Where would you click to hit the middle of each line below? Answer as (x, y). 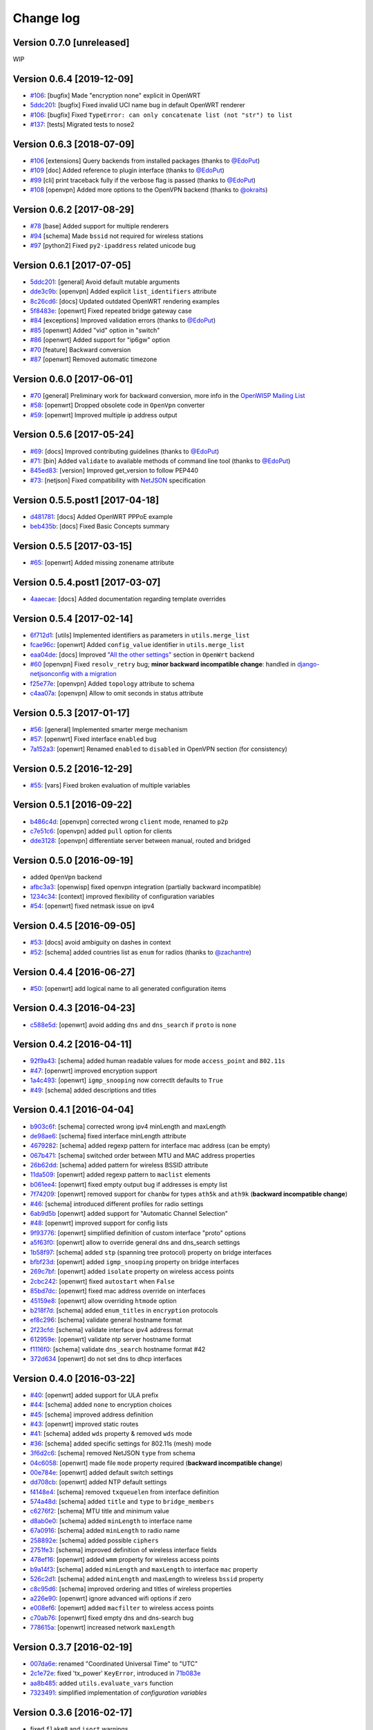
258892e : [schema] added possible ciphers (94, 1540)
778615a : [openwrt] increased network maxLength (103, 1628)
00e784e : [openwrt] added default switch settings (102, 1472)
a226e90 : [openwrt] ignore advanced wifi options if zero (111, 1598)
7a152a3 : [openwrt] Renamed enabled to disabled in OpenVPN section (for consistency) (159, 749)
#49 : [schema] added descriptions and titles (93, 1090)
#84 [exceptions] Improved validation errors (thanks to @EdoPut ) (123, 320)
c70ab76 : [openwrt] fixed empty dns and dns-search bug (112, 1618)
